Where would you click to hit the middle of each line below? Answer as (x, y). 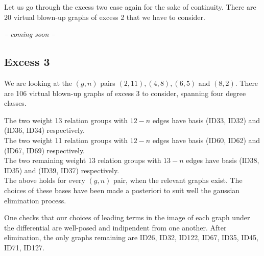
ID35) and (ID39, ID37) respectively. (62, 170)
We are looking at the (38, 83)
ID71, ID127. (24, 247)
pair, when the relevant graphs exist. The (178, 180)
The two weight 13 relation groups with (66, 120)
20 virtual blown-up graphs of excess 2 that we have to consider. (105, 17)
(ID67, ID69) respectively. (45, 150)
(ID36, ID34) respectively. (45, 130)
